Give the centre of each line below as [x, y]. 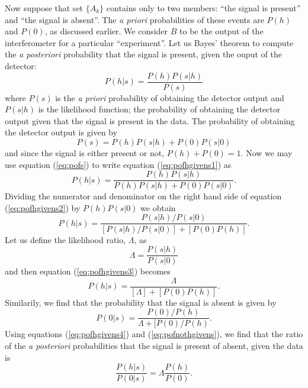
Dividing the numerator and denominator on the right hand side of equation [143, 196]
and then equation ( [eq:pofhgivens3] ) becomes [88, 271]
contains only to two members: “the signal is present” [203, 8]
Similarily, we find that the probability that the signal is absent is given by [141, 302]
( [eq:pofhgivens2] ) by [43, 207]
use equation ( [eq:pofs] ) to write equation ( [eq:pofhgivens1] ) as [118, 164]
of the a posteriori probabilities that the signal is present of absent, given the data [154, 346]
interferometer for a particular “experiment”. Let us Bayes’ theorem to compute [149, 42]
